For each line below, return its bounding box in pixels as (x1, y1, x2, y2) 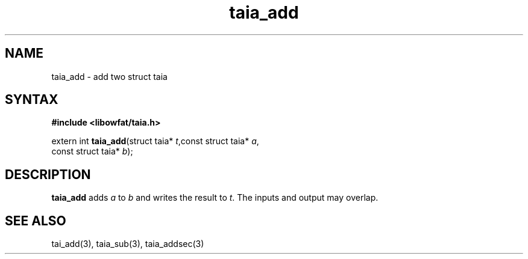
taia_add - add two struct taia (51, 71, 168, 82)
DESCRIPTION (5, 166, 91, 182)
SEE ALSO (5, 213, 66, 228)
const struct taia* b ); (51, 146, 133, 157)
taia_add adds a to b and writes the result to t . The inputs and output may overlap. (51, 192, 379, 203)
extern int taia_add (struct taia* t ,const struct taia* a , (51, 136, 259, 147)
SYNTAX (5, 92, 58, 108)
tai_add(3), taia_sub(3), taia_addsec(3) (51, 239, 204, 249)
